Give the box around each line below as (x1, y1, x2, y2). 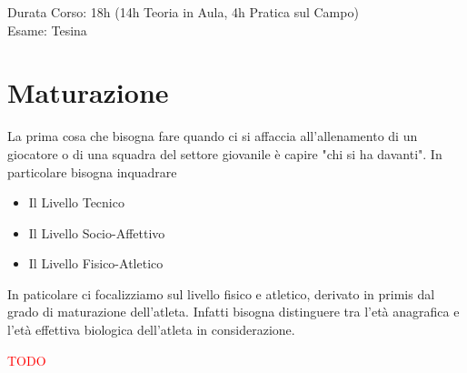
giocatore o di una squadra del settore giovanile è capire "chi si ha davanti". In (7, 144, 442, 163)
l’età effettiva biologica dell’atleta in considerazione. (7, 320, 295, 339)
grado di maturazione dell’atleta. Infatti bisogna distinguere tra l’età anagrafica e (7, 302, 460, 321)
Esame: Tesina (7, 20, 87, 39)
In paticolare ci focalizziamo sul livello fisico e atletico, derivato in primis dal (7, 284, 435, 303)
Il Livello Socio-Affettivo (28, 223, 165, 242)
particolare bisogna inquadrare (7, 162, 177, 181)
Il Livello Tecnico (28, 193, 124, 212)
